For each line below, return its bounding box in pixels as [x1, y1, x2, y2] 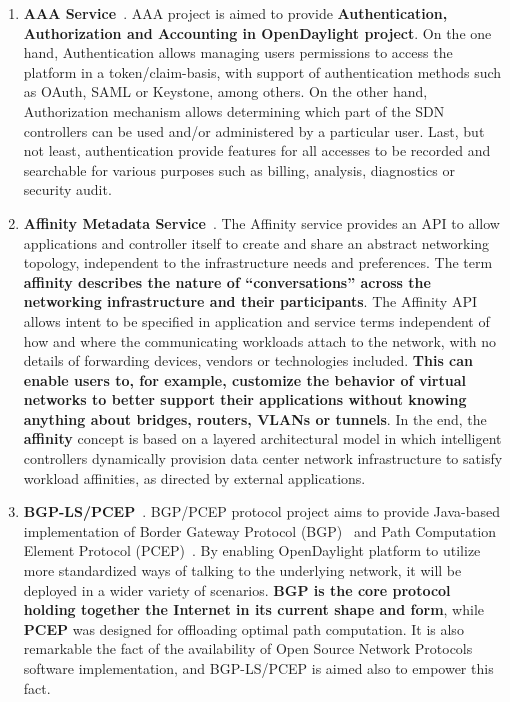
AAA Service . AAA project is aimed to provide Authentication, [23, 3, 448, 23]
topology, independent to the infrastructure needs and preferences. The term [23, 252, 493, 273]
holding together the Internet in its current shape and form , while [23, 599, 484, 620]
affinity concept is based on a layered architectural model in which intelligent [23, 428, 502, 449]
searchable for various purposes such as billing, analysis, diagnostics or [23, 159, 455, 180]
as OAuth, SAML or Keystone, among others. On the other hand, [23, 81, 428, 102]
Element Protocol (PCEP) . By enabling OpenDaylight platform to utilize [23, 540, 481, 561]
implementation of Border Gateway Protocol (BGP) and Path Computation [23, 520, 497, 541]
